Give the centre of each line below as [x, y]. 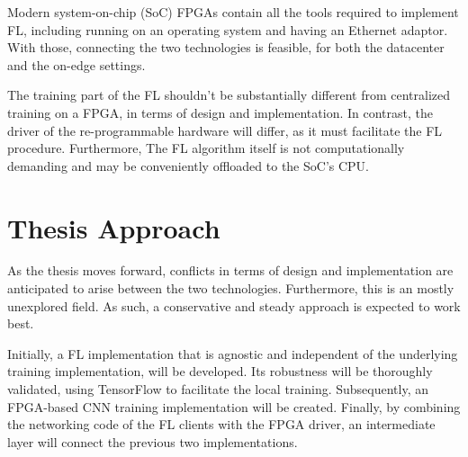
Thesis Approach [114, 227]
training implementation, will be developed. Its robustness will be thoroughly [220, 371]
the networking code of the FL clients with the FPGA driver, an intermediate [221, 424]
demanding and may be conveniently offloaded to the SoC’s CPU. [188, 165]
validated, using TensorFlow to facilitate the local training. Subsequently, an [218, 389]
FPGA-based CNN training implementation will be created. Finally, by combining [234, 406]
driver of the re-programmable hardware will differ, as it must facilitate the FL [225, 130]
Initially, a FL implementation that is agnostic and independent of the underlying [233, 353]
